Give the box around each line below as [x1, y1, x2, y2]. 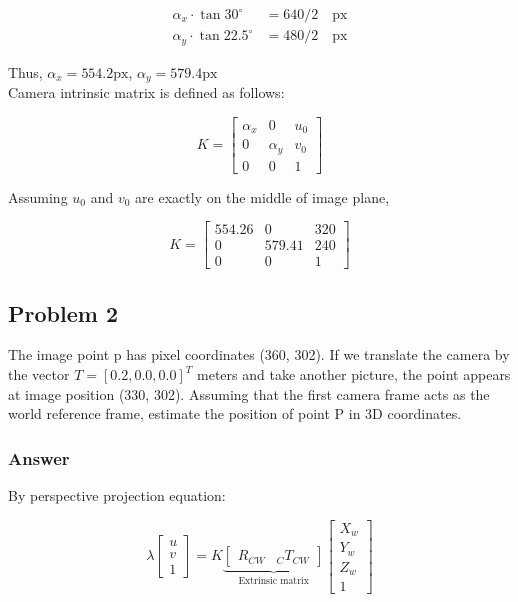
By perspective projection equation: [8, 485, 226, 506]
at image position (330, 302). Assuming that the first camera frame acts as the [8, 383, 490, 404]
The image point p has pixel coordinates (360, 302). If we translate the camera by [8, 344, 510, 365]
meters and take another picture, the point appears [197, 364, 511, 385]
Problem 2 [8, 297, 118, 328]
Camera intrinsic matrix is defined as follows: [8, 81, 285, 102]
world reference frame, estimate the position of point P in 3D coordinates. [8, 403, 462, 424]
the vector [8, 364, 70, 385]
